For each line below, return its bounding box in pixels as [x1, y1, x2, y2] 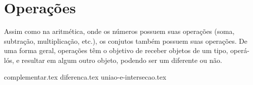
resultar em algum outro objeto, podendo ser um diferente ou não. [21, 55, 222, 65]
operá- [230, 45, 250, 56]
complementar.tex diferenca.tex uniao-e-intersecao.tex [4, 71, 167, 82]
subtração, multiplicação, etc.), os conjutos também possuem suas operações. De [4, 35, 248, 46]
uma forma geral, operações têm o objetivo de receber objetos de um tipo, [4, 45, 228, 56]
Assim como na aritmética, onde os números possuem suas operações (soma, [4, 26, 235, 36]
